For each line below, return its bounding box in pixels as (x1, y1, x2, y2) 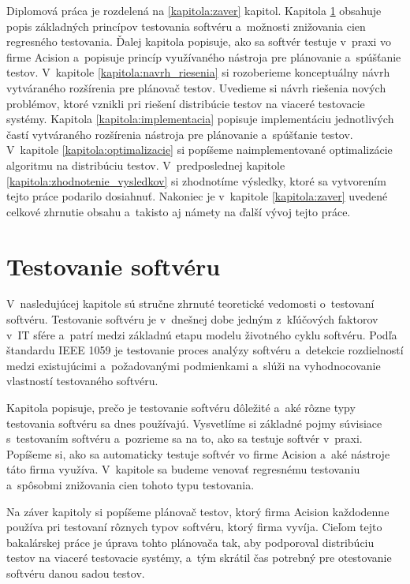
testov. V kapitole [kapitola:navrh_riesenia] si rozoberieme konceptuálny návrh (6, 64, 390, 80)
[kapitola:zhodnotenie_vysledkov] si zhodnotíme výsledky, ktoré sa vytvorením (6, 172, 386, 189)
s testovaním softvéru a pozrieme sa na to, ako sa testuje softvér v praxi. (6, 430, 363, 447)
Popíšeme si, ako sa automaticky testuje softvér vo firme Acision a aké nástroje (6, 445, 390, 462)
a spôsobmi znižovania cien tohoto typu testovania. (6, 476, 255, 492)
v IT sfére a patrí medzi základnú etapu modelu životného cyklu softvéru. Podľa (6, 326, 397, 343)
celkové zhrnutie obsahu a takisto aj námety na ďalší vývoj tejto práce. (6, 203, 351, 219)
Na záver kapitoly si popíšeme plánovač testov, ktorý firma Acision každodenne (6, 503, 389, 519)
